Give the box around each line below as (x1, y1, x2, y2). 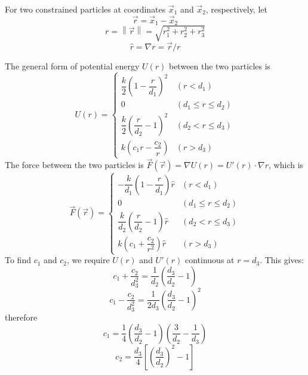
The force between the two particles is (5, 158, 144, 171)
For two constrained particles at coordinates (5, 3, 166, 15)
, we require (67, 254, 110, 266)
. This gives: (260, 254, 304, 266)
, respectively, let (205, 3, 267, 15)
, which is (269, 158, 304, 171)
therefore (5, 310, 38, 323)
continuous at (184, 254, 235, 266)
